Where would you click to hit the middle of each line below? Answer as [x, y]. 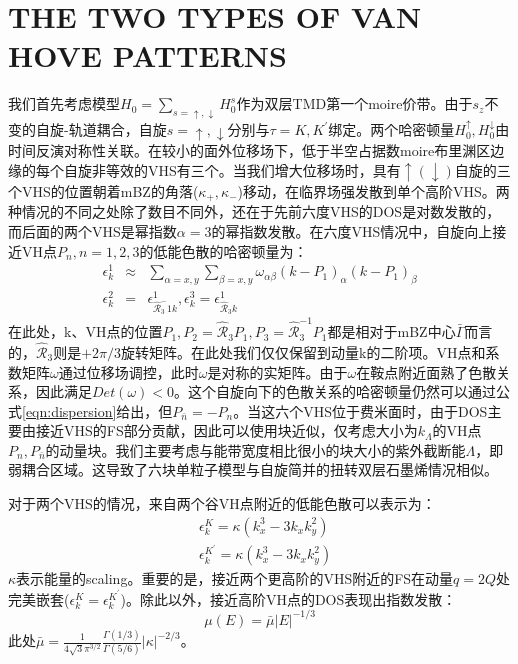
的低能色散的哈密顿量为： [223, 250]
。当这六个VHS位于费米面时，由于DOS [360, 410]
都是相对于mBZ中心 [391, 331]
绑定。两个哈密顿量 [391, 129]
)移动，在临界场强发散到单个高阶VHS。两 [373, 191]
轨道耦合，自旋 [117, 129]
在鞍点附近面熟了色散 [426, 371]
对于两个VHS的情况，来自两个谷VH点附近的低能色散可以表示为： [222, 503]
